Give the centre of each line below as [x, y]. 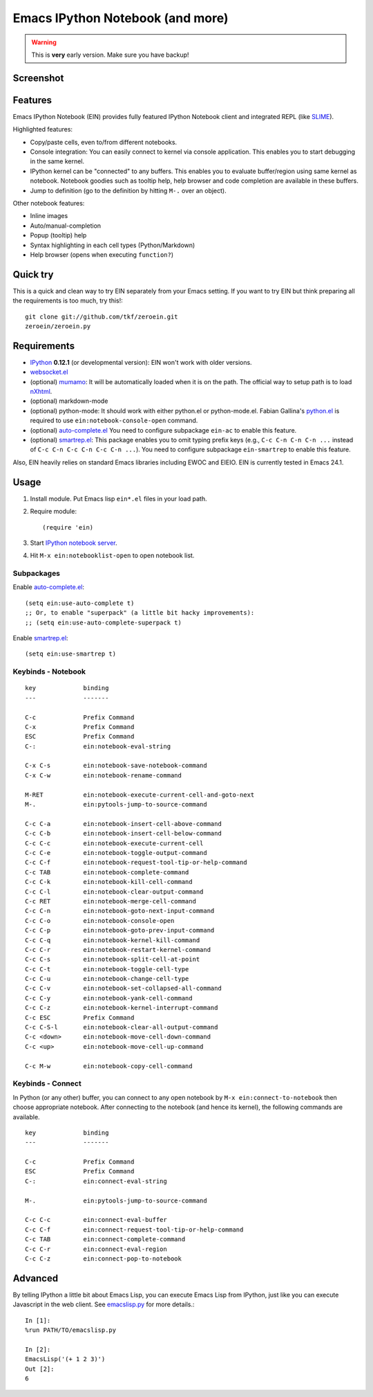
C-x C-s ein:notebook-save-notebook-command [116, 766]
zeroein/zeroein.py [58, 326]
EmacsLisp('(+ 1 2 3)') [65, 1359]
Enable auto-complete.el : [49, 587]
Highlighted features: [42, 129]
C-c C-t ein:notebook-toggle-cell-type [107, 969]
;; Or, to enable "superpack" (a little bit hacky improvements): [140, 613]
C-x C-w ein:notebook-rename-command [104, 775]
